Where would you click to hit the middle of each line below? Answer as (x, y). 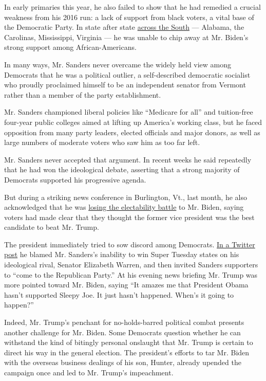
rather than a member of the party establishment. (83, 94)
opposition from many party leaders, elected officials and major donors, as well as (132, 132)
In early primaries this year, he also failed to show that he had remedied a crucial (132, 7)
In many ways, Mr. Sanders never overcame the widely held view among (118, 64)
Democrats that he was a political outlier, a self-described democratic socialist (127, 74)
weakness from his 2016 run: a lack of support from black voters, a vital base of (129, 17)
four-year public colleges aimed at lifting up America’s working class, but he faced (133, 122)
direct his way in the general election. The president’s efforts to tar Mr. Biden (127, 352)
